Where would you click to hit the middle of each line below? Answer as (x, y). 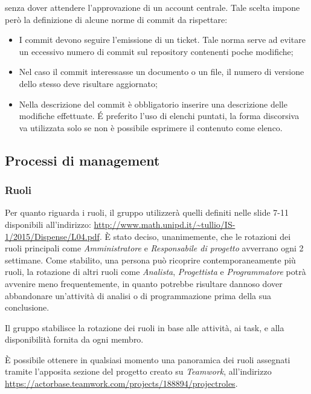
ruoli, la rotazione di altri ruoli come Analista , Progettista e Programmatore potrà (155, 272)
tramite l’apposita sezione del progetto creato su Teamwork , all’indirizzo (138, 371)
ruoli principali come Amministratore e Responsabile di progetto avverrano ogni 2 (154, 248)
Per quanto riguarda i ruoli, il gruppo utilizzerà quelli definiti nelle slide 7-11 (147, 212)
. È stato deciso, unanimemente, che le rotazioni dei (195, 236)
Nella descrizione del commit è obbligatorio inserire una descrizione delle (153, 104)
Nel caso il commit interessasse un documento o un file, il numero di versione (162, 72)
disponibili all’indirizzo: (48, 224)
